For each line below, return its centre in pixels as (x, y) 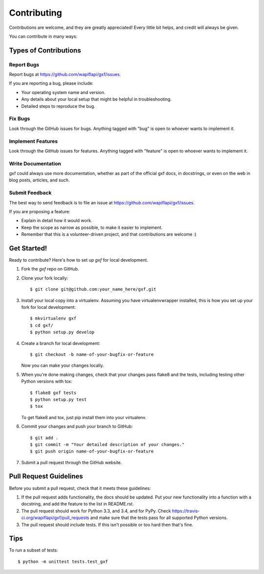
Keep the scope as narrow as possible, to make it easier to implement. (92, 227)
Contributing (35, 13)
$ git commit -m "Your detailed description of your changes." (107, 444)
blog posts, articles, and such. (39, 180)
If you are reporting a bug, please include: (51, 83)
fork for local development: (48, 307)
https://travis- (186, 511)
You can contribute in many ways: (43, 36)
